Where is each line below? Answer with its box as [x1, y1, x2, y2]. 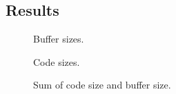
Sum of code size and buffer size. [33, 78, 171, 92]
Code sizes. [33, 54, 80, 69]
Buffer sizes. [33, 32, 84, 46]
